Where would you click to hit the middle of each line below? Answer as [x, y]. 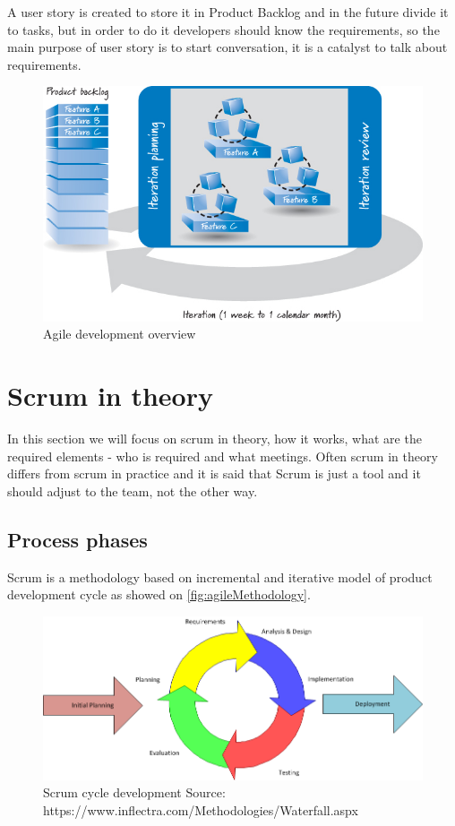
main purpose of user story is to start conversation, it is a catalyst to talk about [227, 47]
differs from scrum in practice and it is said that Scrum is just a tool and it [214, 473]
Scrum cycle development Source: [134, 792]
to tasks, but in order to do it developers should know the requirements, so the [223, 29]
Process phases [77, 539]
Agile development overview [120, 334]
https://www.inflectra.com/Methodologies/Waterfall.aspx [201, 810]
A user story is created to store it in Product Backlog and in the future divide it [228, 12]
